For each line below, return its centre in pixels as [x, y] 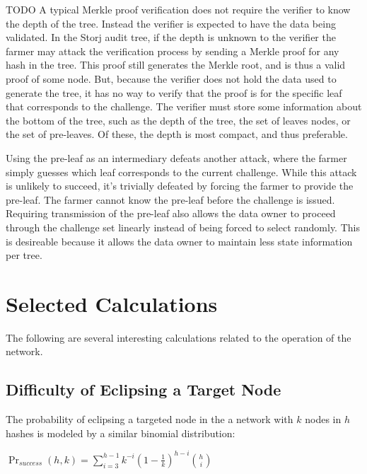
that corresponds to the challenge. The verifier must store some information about [184, 106]
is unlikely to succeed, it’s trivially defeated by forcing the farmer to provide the [180, 186]
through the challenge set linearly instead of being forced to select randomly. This [183, 227]
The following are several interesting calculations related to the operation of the [179, 337]
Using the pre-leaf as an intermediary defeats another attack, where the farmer [176, 157]
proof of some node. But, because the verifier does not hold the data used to [171, 78]
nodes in [323, 419]
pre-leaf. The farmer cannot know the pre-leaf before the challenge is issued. [170, 199]
